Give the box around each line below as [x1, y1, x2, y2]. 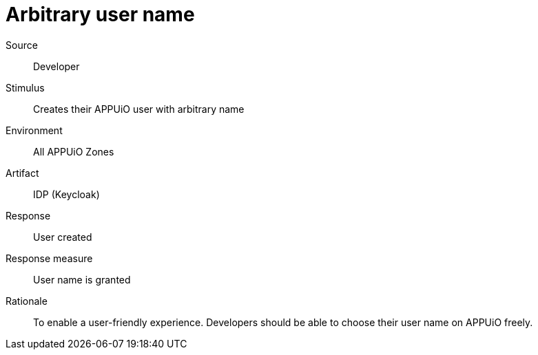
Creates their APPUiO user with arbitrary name [33, 103, 245, 115]
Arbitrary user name [6, 3, 195, 26]
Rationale [6, 294, 48, 307]
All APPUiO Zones [33, 145, 114, 158]
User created [33, 230, 92, 243]
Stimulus [6, 81, 45, 94]
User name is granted [33, 273, 131, 286]
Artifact [6, 166, 39, 179]
